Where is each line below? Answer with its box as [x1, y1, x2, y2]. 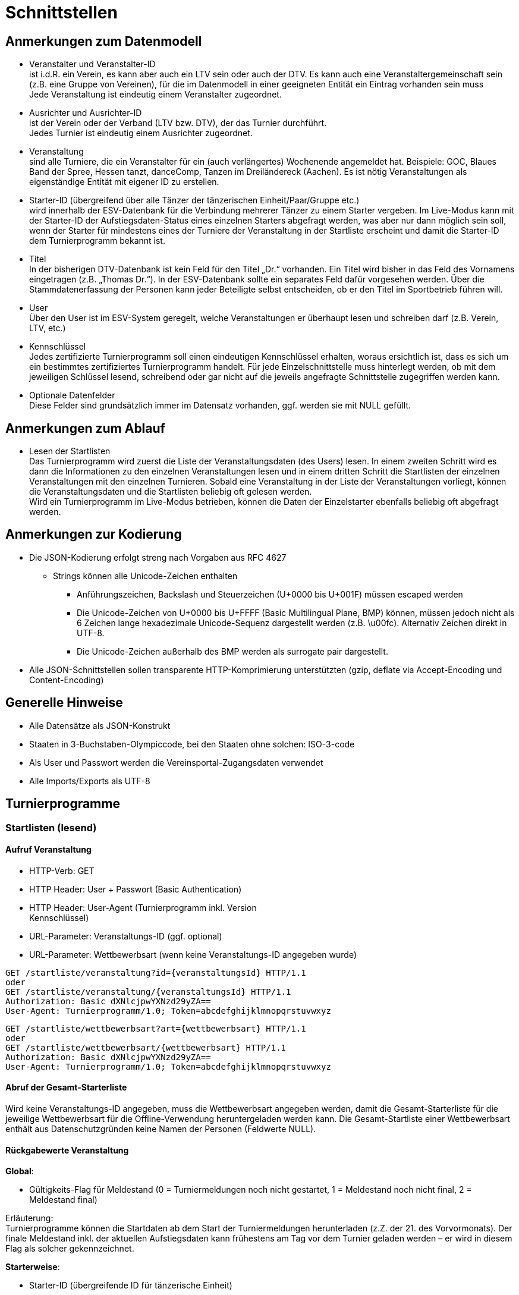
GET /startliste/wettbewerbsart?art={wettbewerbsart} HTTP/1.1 [5, 1023, 306, 1033]
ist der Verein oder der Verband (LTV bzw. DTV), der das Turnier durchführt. [29, 118, 327, 128]
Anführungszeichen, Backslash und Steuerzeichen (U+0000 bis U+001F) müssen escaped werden [77, 589, 463, 599]
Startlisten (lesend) [5, 821, 97, 834]
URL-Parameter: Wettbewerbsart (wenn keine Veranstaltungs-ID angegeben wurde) [29, 949, 357, 960]
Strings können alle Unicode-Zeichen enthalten [53, 570, 238, 581]
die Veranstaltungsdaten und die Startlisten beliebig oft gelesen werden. [29, 486, 312, 497]
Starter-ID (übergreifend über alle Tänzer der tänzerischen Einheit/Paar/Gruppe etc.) [29, 195, 360, 206]
